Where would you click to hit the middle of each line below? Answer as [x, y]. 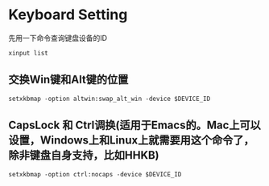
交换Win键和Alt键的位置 [68, 80]
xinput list [28, 53]
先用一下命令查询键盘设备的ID [58, 38]
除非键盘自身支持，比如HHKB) [84, 155]
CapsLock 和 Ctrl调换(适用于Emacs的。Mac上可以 [135, 125]
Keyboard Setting [68, 15]
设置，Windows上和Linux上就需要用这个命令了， [131, 141]
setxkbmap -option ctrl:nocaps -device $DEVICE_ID [95, 174]
